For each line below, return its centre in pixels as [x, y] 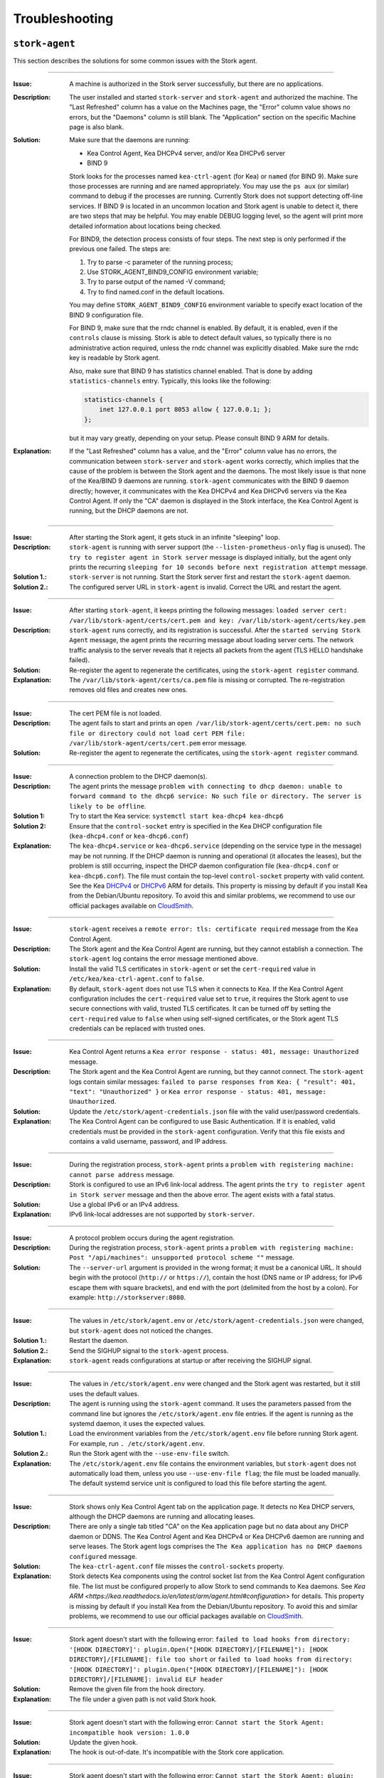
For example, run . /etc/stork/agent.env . [137, 1443]
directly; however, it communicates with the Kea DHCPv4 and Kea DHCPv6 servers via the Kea [208, 491]
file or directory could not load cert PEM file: [158, 733]
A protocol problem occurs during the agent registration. [152, 1237]
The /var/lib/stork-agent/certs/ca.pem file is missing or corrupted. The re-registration [207, 680]
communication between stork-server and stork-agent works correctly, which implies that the [214, 461]
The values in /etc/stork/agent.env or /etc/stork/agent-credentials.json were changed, [217, 1321]
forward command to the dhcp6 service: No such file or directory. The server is [215, 796]
